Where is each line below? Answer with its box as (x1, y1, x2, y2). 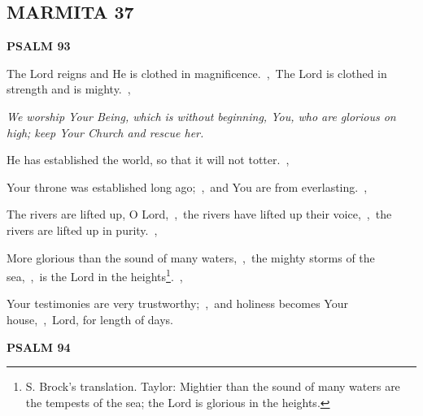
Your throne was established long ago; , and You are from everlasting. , (7, 178, 368, 195)
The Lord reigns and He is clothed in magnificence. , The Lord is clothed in (7, 64, 387, 81)
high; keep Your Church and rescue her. (7, 123, 204, 141)
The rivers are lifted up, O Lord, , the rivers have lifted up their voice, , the (7, 206, 392, 223)
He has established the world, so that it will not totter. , (7, 151, 290, 168)
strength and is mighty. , (7, 80, 131, 97)
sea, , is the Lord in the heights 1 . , (7, 266, 183, 284)
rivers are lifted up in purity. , (7, 221, 158, 238)
